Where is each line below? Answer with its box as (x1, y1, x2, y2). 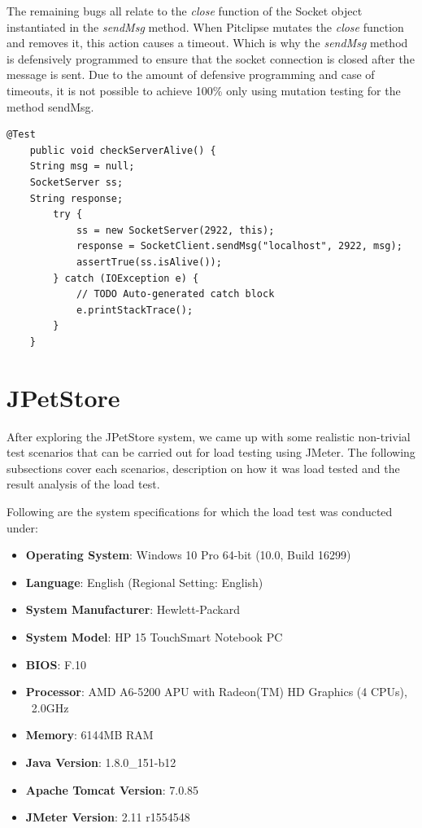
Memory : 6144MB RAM (25, 726, 154, 743)
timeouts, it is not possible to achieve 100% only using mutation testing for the (7, 81, 401, 99)
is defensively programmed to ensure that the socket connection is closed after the (7, 50, 415, 67)
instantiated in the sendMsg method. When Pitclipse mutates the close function (7, 18, 404, 35)
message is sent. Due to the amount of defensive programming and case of (7, 66, 375, 83)
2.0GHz (31, 699, 69, 716)
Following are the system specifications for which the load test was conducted (7, 502, 393, 519)
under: (7, 519, 38, 536)
